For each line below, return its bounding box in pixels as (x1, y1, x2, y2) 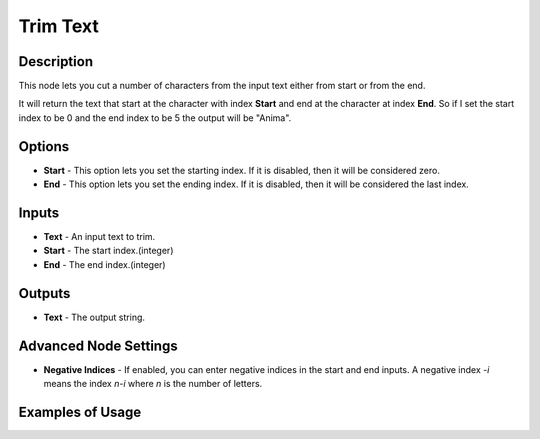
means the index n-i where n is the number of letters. (43, 378, 263, 390)
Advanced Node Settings (18, 337, 179, 354)
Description (18, 53, 94, 70)
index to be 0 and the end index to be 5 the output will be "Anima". (18, 111, 292, 124)
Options (18, 138, 70, 155)
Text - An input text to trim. (43, 231, 156, 243)
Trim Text (18, 15, 99, 37)
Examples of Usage (18, 403, 142, 420)
